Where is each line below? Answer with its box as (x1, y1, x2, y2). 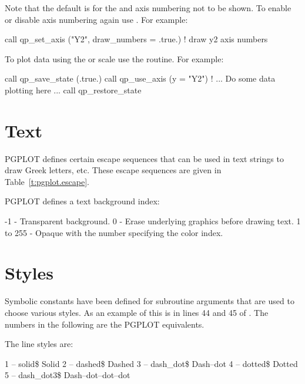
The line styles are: (5, 338, 73, 350)
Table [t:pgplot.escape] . (5, 175, 90, 187)
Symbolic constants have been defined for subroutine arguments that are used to (5, 295, 294, 307)
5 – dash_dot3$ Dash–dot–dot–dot (5, 369, 130, 381)
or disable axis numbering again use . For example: (5, 13, 188, 25)
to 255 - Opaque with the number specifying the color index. (5, 226, 223, 238)
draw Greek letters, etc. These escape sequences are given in (5, 164, 222, 176)
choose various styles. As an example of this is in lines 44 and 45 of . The (5, 306, 269, 318)
